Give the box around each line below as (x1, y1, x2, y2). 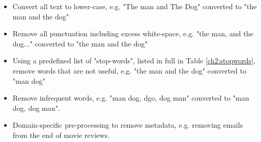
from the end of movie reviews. (12, 129, 110, 140)
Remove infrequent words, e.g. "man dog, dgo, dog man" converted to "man (12, 92, 249, 103)
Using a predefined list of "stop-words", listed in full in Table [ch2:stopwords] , (12, 55, 255, 66)
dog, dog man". (12, 102, 61, 113)
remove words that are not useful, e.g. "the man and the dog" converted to (12, 65, 247, 76)
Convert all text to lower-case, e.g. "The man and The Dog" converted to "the (12, 1, 257, 11)
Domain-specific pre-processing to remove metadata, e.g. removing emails (12, 120, 243, 130)
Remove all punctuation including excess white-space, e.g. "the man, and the (12, 28, 253, 39)
